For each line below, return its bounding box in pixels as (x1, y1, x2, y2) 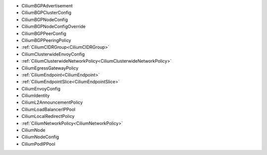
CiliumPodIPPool (21, 141, 55, 147)
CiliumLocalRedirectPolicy (21, 114, 75, 119)
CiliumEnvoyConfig (21, 85, 61, 91)
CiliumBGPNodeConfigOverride (21, 24, 86, 30)
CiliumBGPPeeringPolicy (21, 37, 71, 43)
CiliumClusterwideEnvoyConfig (21, 51, 85, 57)
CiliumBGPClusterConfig (21, 10, 72, 16)
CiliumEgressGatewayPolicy (21, 65, 79, 71)
